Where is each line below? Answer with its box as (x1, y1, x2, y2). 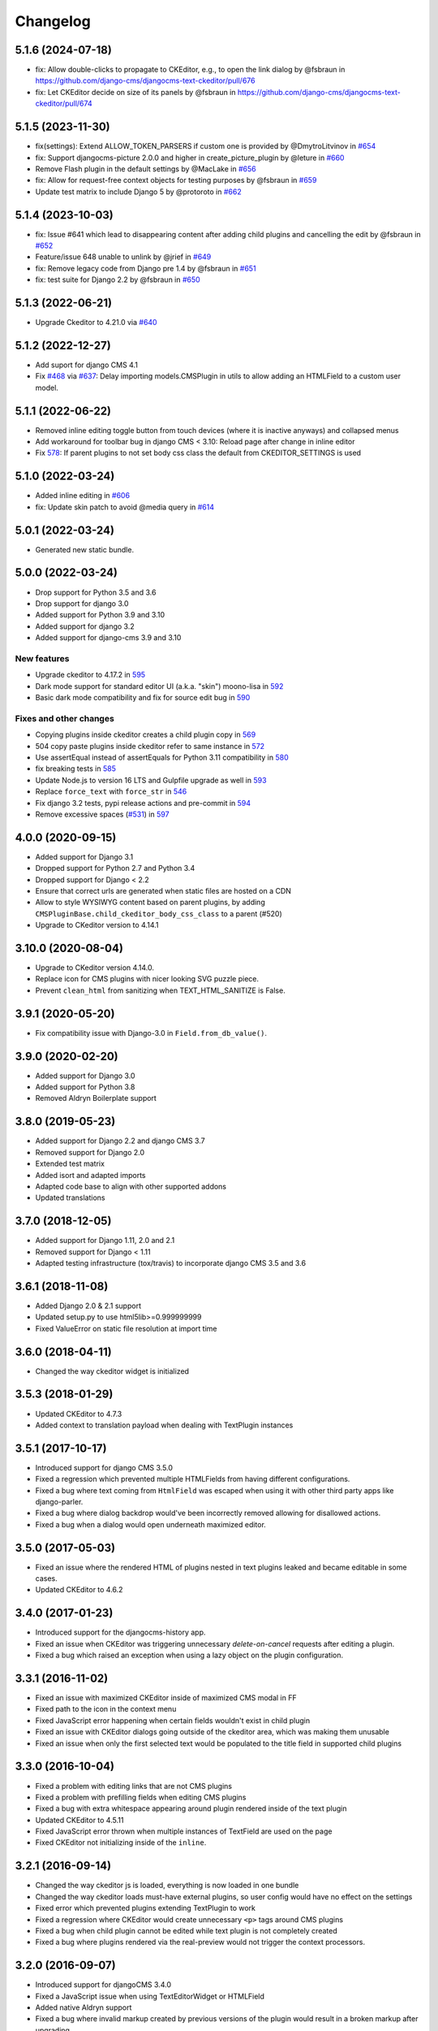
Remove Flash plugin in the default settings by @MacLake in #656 (35, 163, 256, 174)
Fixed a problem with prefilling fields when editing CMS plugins (35, 1792, 247, 1802)
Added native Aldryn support (35, 2003, 132, 2012)
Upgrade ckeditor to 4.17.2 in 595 (35, 670, 146, 680)
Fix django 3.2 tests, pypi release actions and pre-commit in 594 (35, 798, 251, 808)
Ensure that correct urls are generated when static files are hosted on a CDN (35, 886, 292, 895)
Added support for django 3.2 (35, 621, 135, 631)
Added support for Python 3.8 (35, 1082, 135, 1092)
